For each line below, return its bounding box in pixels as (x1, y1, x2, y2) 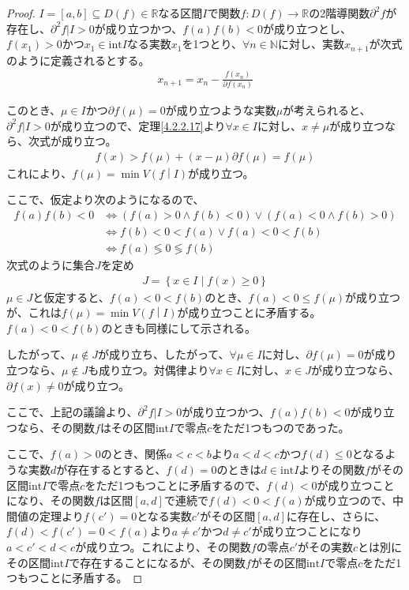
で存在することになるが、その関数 (69, 554, 246, 570)
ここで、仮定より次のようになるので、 (6, 191, 204, 208)
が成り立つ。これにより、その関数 (75, 538, 251, 554)
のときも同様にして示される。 (101, 319, 257, 336)
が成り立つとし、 (262, 20, 351, 36)
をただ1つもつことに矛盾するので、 (84, 476, 267, 493)
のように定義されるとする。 (6, 51, 150, 68)
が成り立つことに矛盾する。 (177, 304, 321, 321)
